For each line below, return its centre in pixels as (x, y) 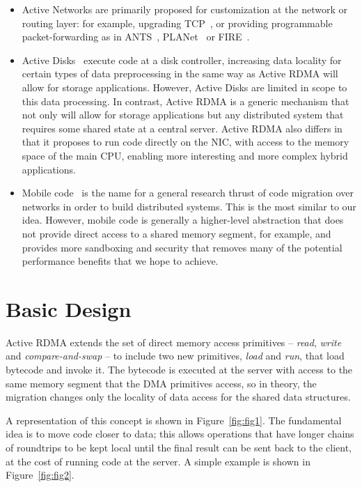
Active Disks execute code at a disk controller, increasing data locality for (182, 60)
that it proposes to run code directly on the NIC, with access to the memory (186, 142)
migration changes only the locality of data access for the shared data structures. (178, 397)
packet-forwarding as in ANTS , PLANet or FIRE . (136, 37)
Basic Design (69, 308)
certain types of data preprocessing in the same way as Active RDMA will (180, 74)
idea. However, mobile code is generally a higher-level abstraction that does (183, 220)
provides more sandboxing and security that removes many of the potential (182, 247)
